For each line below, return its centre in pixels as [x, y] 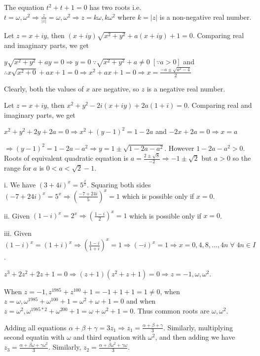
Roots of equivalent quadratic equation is [66, 158]
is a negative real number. [186, 88]
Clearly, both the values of [44, 88]
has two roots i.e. [115, 7]
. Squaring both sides [119, 184]
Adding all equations [35, 327]
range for [18, 168]
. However [179, 148]
